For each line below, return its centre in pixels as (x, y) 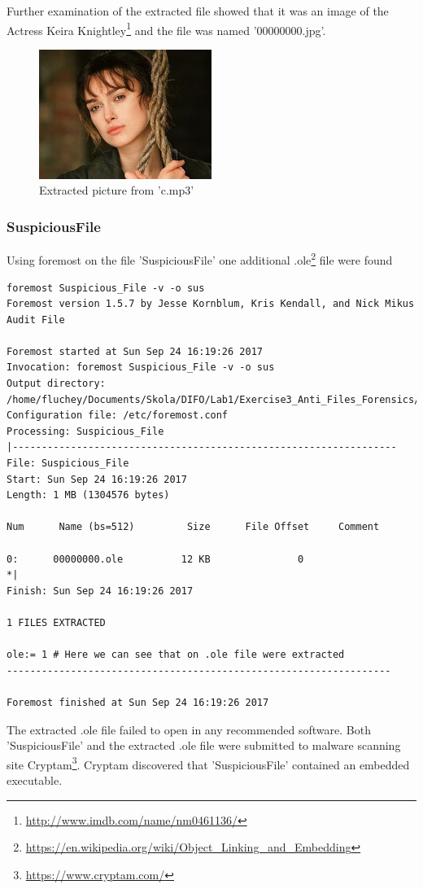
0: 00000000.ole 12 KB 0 (155, 559)
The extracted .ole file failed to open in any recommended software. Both (189, 729)
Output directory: (56, 384)
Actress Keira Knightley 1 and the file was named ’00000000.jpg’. (166, 28)
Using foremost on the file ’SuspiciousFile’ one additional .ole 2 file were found (200, 258)
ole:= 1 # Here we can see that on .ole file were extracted (176, 655)
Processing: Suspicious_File (85, 431)
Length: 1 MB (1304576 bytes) (88, 495)
